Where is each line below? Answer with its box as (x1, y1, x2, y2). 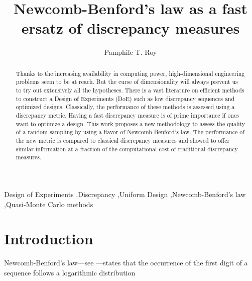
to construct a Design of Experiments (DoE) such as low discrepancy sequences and (16, 94, 235, 103)
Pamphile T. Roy (104, 47, 157, 57)
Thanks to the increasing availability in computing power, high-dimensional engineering (16, 69, 245, 77)
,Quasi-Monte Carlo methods (4, 199, 93, 209)
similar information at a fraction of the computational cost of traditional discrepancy (16, 144, 238, 153)
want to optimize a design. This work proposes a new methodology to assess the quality (16, 119, 245, 128)
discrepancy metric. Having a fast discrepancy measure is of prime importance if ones (16, 111, 239, 119)
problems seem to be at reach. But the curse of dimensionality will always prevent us (16, 77, 238, 86)
